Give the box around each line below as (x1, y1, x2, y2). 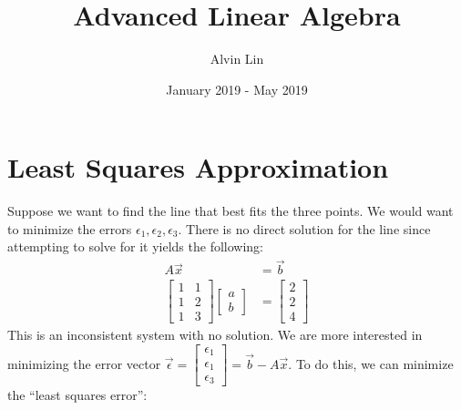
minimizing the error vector (7, 354, 161, 373)
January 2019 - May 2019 (166, 79, 308, 98)
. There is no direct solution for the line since (178, 219, 431, 238)
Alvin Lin (210, 49, 264, 68)
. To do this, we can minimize (288, 354, 454, 373)
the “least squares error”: (7, 385, 148, 405)
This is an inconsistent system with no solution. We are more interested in (7, 325, 423, 344)
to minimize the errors (7, 219, 132, 238)
